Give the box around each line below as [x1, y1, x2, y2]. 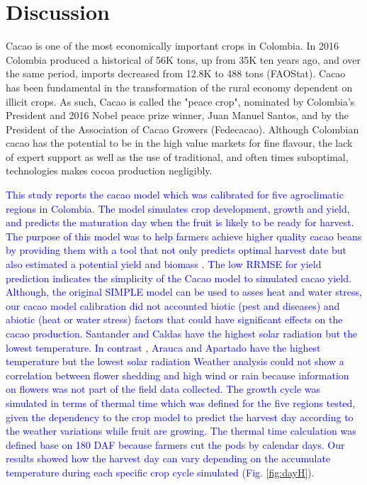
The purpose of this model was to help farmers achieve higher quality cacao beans [6, 228, 362, 243]
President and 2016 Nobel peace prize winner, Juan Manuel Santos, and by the [6, 108, 349, 123]
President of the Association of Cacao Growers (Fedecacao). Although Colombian [6, 121, 359, 136]
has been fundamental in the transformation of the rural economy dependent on [6, 79, 353, 94]
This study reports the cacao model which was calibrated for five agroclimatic [6, 187, 344, 202]
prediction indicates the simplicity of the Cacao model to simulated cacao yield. [6, 270, 351, 285]
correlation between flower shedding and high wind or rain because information [6, 367, 349, 382]
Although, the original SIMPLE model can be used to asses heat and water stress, [6, 284, 362, 299]
